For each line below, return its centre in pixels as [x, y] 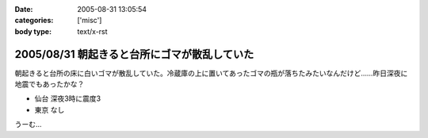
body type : [33, 31]
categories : [34, 21]
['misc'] [90, 21]
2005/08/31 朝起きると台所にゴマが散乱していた [134, 54]
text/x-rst [92, 31]
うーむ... [29, 125]
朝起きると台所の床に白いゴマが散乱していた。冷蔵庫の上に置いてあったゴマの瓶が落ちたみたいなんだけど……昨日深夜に [211, 73]
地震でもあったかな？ [50, 84]
